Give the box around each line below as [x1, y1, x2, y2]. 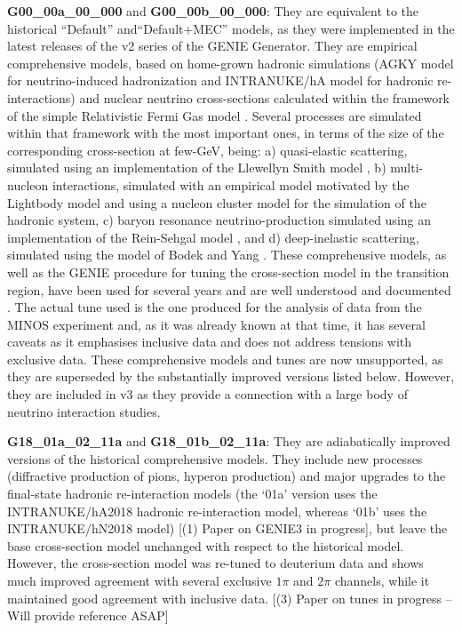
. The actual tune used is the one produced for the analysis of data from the [7, 298, 422, 316]
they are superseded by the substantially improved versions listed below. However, [7, 367, 455, 386]
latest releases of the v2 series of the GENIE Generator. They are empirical [7, 36, 418, 55]
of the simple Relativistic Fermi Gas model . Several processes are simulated [7, 106, 422, 124]
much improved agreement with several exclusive [7, 571, 272, 589]
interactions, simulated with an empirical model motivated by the [52, 175, 410, 194]
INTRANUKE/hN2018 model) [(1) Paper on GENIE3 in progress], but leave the [7, 519, 448, 538]
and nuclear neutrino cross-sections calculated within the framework [79, 88, 450, 107]
